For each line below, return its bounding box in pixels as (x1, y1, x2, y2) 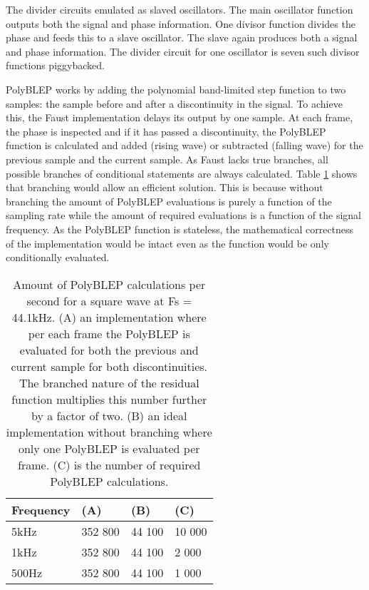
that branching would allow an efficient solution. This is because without (6, 180, 323, 195)
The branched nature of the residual (19, 374, 199, 391)
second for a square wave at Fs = (26, 292, 192, 309)
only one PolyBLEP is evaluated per (18, 439, 200, 457)
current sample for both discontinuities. (11, 357, 208, 375)
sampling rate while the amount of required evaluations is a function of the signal (6, 208, 361, 223)
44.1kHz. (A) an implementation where (11, 308, 207, 325)
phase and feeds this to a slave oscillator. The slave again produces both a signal (6, 30, 358, 45)
